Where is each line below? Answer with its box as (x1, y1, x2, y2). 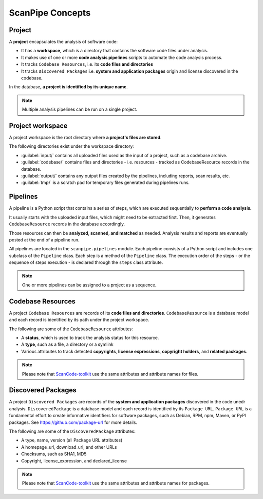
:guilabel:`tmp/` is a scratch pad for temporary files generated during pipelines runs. (21, 180, 190, 185)
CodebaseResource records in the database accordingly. (9, 221, 125, 227)
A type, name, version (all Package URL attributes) (21, 437, 123, 443)
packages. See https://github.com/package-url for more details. (9, 419, 137, 425)
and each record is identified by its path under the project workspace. (9, 317, 150, 323)
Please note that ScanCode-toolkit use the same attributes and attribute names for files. (22, 371, 199, 377)
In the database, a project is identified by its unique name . (9, 84, 128, 90)
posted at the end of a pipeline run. (9, 237, 80, 242)
